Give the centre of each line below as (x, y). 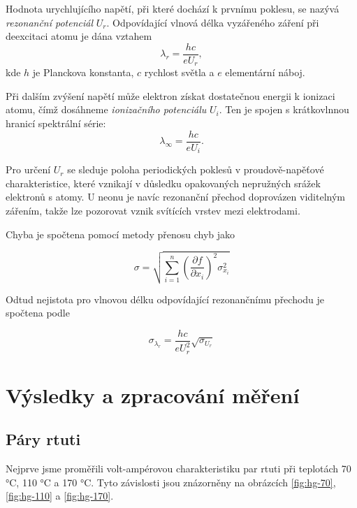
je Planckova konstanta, (83, 72)
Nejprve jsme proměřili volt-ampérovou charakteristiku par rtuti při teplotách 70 (178, 469)
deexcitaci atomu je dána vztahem (79, 36)
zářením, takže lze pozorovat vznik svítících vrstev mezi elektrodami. (153, 210)
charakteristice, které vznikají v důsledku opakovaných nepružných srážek (163, 183)
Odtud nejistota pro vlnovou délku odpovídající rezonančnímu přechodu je (165, 299)
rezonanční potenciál (50, 22)
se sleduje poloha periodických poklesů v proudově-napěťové (196, 169)
